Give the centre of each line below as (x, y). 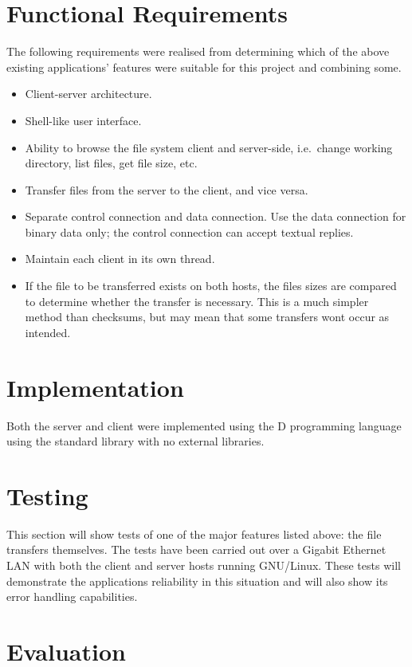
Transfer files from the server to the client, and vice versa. (167, 189)
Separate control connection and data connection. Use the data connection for (216, 216)
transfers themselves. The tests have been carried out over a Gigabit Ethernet (196, 549)
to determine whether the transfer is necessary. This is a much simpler (197, 301)
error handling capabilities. (72, 596)
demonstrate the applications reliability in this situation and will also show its (197, 581)
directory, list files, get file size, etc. (111, 163)
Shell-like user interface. (83, 120)
